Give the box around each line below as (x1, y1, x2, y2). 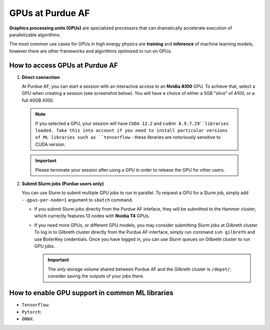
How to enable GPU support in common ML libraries (9, 289, 173, 297)
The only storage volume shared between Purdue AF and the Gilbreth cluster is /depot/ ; (47, 266, 232, 272)
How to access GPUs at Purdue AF (9, 61, 118, 69)
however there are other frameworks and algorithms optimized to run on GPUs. (9, 48, 172, 54)
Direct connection (21, 74, 60, 80)
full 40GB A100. (21, 97, 54, 103)
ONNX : (21, 316, 34, 322)
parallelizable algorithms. (9, 31, 61, 37)
